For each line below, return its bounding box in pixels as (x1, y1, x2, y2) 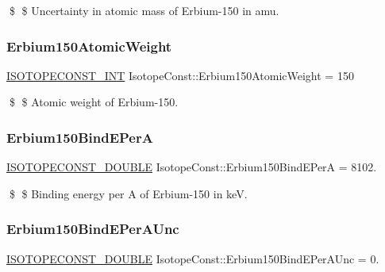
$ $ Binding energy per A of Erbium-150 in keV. (9, 185, 248, 201)
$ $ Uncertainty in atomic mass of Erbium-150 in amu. (9, 2, 279, 18)
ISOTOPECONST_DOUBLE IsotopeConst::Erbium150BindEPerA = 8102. (6, 159, 377, 175)
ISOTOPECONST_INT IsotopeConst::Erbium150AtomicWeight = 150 (6, 67, 354, 83)
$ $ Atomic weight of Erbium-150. (9, 94, 179, 110)
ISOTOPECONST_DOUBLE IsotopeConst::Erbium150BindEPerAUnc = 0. (6, 250, 379, 266)
